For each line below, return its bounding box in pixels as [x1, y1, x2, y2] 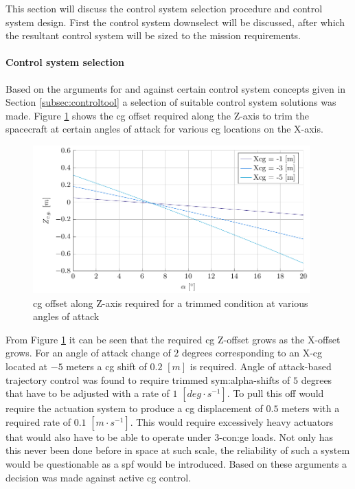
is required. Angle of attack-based [190, 359, 332, 373]
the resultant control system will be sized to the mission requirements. [5, 28, 301, 43]
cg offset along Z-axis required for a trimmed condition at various [33, 295, 308, 310]
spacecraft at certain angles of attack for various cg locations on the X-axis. [5, 122, 323, 136]
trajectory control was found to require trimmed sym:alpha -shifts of [5, 372, 290, 387]
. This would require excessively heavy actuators [130, 414, 334, 429]
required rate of [5, 414, 71, 429]
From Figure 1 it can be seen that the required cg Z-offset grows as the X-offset [5, 332, 341, 346]
